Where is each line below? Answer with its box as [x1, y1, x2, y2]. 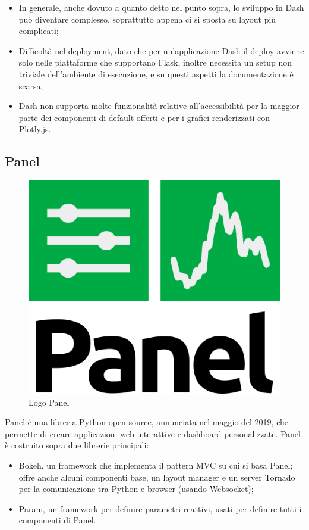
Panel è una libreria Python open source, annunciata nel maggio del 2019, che [5, 416, 288, 428]
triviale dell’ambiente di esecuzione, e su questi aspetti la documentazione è [18, 67, 294, 80]
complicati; [18, 24, 59, 37]
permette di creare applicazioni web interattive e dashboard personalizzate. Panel [5, 427, 301, 439]
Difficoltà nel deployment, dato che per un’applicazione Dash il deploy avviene [18, 44, 304, 57]
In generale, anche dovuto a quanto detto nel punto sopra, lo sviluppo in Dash [18, 1, 304, 13]
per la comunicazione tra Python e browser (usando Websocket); [18, 482, 254, 495]
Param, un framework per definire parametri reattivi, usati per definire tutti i [18, 502, 302, 515]
